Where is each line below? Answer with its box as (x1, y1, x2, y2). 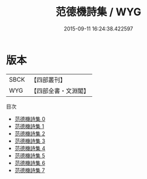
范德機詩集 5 (14, 152, 46, 159)
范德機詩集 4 (14, 144, 46, 151)
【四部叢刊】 (30, 76, 66, 84)
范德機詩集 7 (14, 167, 45, 174)
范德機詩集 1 (14, 123, 45, 130)
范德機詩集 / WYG (55, 5, 142, 19)
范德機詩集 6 (14, 159, 46, 166)
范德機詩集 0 (14, 115, 46, 122)
